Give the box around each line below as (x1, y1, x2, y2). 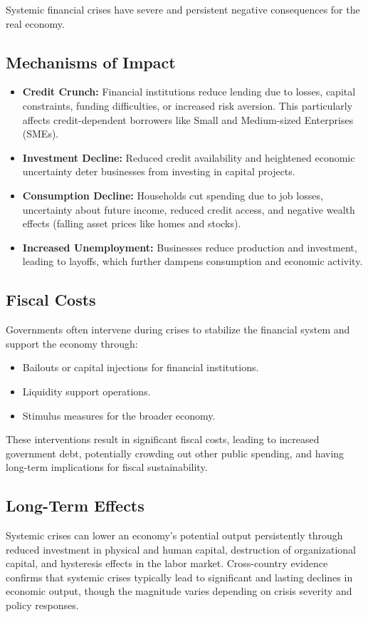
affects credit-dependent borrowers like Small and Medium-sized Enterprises (22, 112, 354, 127)
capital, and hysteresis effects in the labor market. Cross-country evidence (6, 556, 328, 571)
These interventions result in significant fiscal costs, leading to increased (6, 432, 320, 447)
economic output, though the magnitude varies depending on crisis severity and (6, 584, 352, 598)
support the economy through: (6, 336, 138, 351)
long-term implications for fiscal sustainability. (6, 460, 208, 475)
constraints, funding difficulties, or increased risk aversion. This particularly (22, 98, 353, 113)
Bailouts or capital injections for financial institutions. (22, 360, 259, 375)
